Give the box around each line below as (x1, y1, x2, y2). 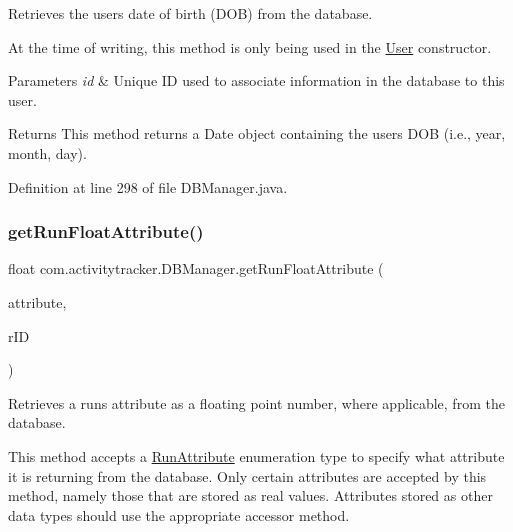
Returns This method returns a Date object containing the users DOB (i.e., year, (8, 123, 506, 144)
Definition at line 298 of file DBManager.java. (8, 176, 288, 197)
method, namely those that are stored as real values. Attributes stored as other (8, 485, 493, 506)
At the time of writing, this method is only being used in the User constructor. (8, 36, 492, 57)
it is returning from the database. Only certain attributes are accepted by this (8, 465, 487, 486)
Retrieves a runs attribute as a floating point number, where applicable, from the (8, 392, 505, 413)
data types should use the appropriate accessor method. (8, 504, 350, 525)
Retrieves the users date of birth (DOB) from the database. (8, 3, 373, 23)
